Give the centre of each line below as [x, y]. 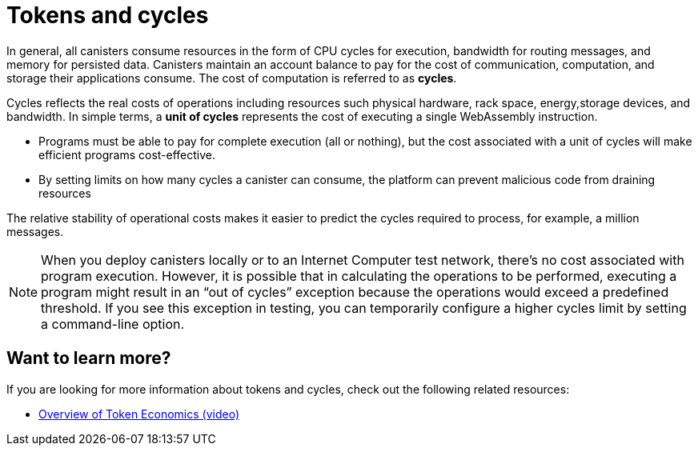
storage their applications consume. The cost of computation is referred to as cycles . [232, 78]
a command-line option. [113, 324]
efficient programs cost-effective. [127, 154]
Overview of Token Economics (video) [139, 414]
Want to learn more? [89, 358]
